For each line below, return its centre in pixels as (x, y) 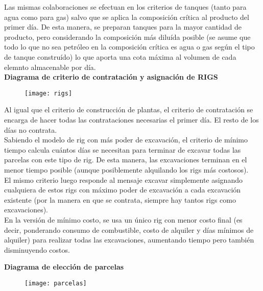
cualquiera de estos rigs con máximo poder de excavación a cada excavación (123, 190)
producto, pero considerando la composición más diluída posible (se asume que (127, 37)
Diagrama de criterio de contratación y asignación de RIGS (111, 77)
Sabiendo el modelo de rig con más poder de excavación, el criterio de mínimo (126, 140)
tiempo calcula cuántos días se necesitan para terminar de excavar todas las (123, 149)
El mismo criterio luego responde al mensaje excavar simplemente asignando (123, 179)
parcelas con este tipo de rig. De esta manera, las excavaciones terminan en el (126, 160)
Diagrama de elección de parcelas (64, 267)
